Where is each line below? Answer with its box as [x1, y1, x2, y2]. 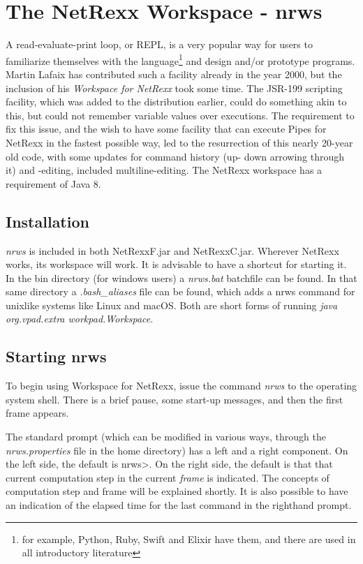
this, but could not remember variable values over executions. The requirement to [6, 107, 355, 122]
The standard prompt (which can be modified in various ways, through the [6, 429, 326, 444]
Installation [6, 210, 89, 232]
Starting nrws [6, 346, 107, 367]
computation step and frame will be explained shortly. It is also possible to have [6, 484, 348, 498]
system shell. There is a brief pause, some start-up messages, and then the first [6, 392, 343, 406]
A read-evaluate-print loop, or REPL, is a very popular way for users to [6, 37, 313, 52]
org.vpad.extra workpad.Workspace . [6, 311, 154, 326]
